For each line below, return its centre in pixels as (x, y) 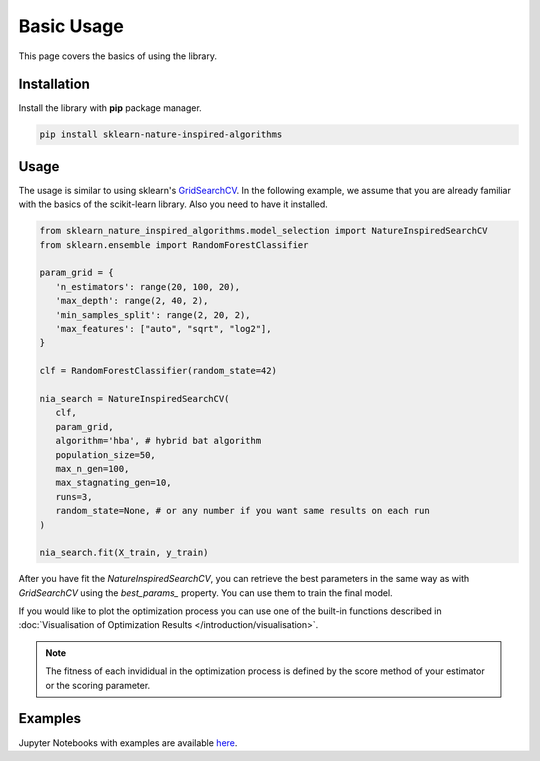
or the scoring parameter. (98, 685)
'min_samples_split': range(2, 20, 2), (153, 314)
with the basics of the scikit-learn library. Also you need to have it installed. (173, 204)
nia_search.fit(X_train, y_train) (124, 553)
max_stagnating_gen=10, (113, 483)
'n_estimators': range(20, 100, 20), (147, 286)
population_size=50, (106, 454)
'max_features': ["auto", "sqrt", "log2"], (163, 329)
